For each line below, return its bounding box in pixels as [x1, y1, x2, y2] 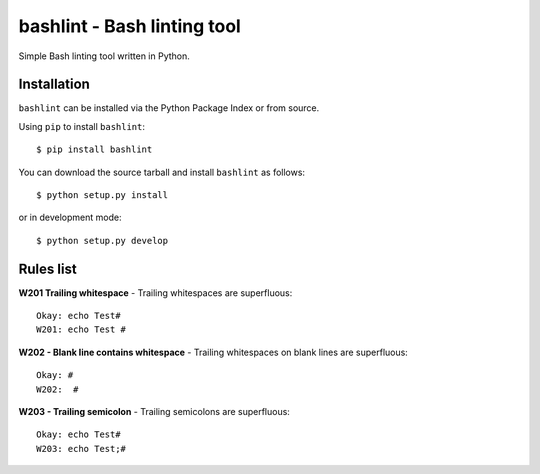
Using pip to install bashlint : [18, 120, 145, 132]
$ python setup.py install [36, 190, 169, 201]
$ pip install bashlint [36, 144, 153, 155]
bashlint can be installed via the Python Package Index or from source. [18, 102, 320, 114]
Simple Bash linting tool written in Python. [18, 50, 190, 62]
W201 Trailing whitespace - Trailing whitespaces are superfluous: [18, 286, 293, 299]
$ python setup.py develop [36, 235, 169, 246]
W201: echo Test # [36, 324, 127, 335]
